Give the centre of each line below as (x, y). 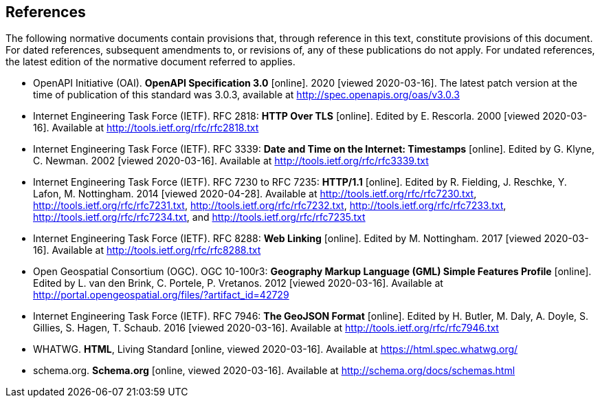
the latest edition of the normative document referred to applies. (151, 62)
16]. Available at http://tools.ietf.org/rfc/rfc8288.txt (147, 250)
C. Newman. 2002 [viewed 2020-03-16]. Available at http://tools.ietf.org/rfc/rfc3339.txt (231, 161)
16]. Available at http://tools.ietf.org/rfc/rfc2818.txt (146, 128)
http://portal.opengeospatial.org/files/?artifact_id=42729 (161, 295)
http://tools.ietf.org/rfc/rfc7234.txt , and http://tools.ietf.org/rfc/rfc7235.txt (199, 217)
